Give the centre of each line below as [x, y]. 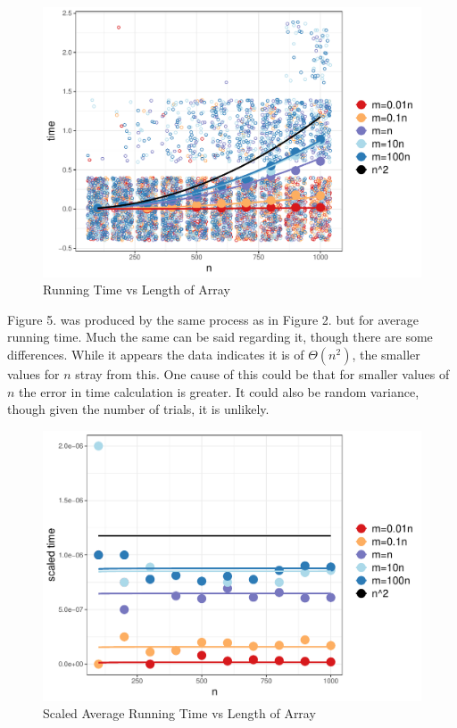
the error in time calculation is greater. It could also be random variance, [219, 391]
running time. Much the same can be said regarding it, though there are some [220, 337]
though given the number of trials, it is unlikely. [138, 409]
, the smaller [386, 355]
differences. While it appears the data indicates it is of [156, 355]
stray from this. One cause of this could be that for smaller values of [262, 374]
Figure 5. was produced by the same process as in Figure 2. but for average [213, 319]
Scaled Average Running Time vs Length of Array [179, 713]
